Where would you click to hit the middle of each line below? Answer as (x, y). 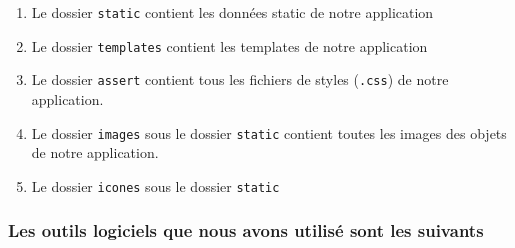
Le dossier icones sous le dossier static (155, 185)
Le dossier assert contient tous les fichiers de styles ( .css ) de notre (240, 79)
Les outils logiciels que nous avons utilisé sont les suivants (246, 230)
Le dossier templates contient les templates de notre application (229, 45)
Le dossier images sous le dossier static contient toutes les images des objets (269, 132)
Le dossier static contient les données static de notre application (232, 12)
